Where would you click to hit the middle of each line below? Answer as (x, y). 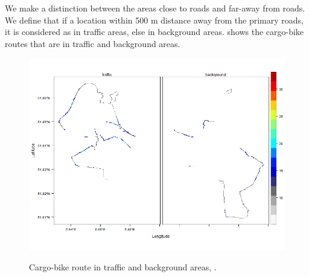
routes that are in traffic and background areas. (93, 43)
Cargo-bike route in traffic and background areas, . (123, 266)
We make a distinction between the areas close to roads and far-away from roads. (155, 8)
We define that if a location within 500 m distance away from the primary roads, (154, 20)
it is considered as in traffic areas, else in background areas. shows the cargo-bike (154, 32)
